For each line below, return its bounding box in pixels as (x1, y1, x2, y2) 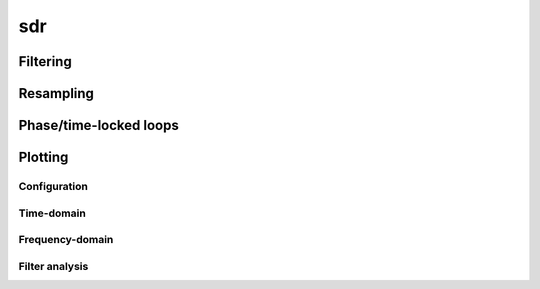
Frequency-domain (18, 233, 114, 247)
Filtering (18, 53, 72, 70)
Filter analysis (18, 259, 89, 273)
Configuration (18, 179, 89, 193)
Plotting (18, 149, 69, 166)
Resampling (18, 85, 95, 102)
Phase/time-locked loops (18, 117, 179, 134)
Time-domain (18, 206, 87, 220)
